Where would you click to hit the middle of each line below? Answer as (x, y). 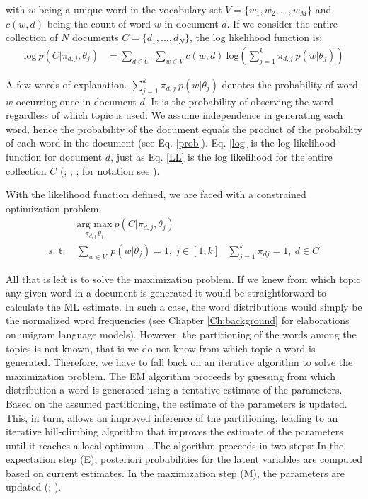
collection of (32, 37)
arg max (94, 225)
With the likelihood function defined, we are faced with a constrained (156, 194)
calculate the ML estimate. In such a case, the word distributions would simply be (184, 306)
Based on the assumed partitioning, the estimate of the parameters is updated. (177, 403)
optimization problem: (54, 208)
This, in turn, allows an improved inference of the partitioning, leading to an (172, 417)
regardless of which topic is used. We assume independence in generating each (174, 115)
